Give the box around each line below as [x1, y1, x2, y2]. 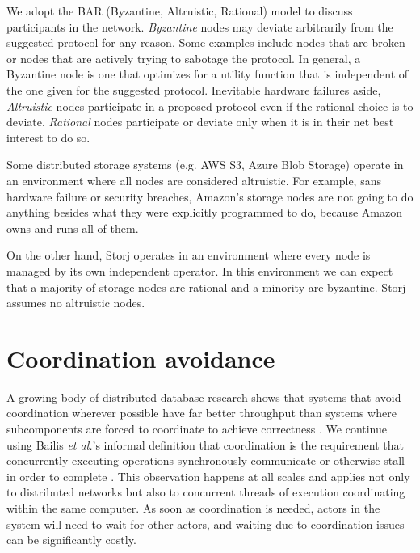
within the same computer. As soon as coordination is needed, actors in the [6, 499, 380, 516]
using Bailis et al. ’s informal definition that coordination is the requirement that [6, 436, 404, 453]
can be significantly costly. [6, 531, 136, 548]
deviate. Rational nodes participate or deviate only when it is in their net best [6, 113, 394, 130]
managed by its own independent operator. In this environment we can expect [6, 262, 393, 279]
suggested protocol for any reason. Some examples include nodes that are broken [6, 34, 405, 51]
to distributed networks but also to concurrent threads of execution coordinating [6, 483, 405, 500]
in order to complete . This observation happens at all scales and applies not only [6, 467, 410, 484]
